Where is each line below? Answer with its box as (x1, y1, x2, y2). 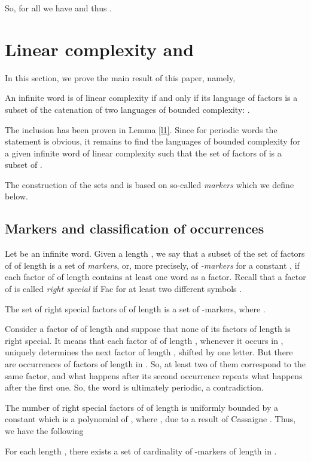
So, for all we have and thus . (5, 2, 112, 14)
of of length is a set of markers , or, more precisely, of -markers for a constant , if (5, 259, 300, 271)
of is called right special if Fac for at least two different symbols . (5, 282, 242, 295)
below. (5, 190, 28, 202)
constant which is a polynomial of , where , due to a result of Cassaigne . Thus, (5, 413, 296, 425)
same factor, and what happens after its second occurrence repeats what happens (5, 369, 303, 382)
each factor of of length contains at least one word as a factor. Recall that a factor (5, 271, 306, 283)
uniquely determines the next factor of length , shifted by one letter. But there (5, 346, 293, 358)
